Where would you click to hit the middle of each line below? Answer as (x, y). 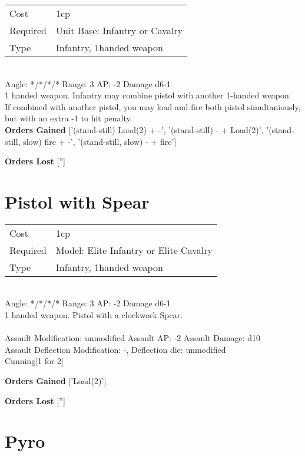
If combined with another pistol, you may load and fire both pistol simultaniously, (153, 106)
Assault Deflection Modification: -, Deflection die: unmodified (115, 349)
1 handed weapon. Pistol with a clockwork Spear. (94, 315)
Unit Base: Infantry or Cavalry (119, 30)
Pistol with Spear (77, 201)
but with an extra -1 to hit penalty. (69, 118)
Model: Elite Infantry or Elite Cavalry (134, 250)
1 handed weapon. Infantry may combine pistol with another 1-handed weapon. (148, 95)
